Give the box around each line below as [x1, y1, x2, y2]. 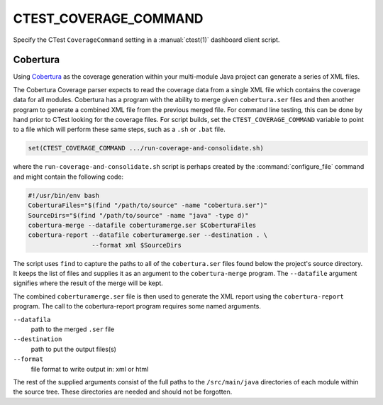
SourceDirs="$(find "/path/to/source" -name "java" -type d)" [28, 211, 249, 219]
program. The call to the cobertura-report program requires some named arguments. [13, 302, 262, 311]
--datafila [13, 316, 51, 323]
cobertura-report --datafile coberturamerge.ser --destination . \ [28, 231, 268, 239]
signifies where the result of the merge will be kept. [13, 279, 163, 287]
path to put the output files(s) [30, 345, 117, 353]
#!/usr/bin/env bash [28, 192, 99, 199]
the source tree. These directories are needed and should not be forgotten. [13, 387, 233, 396]
